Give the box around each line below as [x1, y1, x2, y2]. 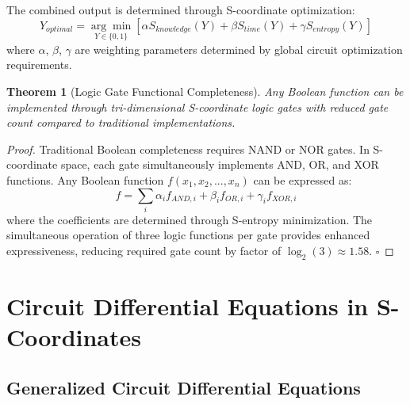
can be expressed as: [253, 171, 352, 188]
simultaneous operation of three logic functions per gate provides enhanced [6, 227, 370, 243]
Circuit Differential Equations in [6, 290, 369, 322]
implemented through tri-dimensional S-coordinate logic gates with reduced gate [6, 98, 389, 115]
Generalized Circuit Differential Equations [6, 375, 361, 399]
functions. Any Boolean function [6, 171, 164, 188]
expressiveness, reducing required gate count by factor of [6, 242, 282, 259]
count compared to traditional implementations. [6, 114, 236, 131]
